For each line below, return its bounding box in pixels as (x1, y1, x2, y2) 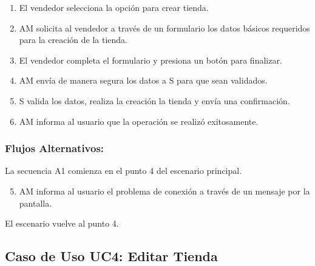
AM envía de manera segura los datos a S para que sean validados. (19, 74, 268, 87)
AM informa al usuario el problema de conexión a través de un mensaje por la (19, 184, 310, 197)
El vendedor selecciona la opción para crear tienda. (19, 1, 209, 13)
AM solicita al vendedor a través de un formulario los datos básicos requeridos (19, 21, 310, 34)
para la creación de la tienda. (19, 33, 127, 46)
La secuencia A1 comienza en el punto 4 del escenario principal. (5, 164, 242, 177)
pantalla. (19, 196, 52, 209)
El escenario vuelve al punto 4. (5, 217, 119, 230)
